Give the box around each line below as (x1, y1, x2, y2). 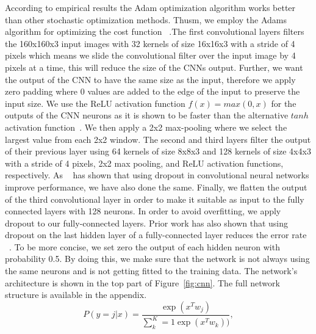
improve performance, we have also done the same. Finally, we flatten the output (5, 180, 307, 193)
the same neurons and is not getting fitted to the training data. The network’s (5, 264, 298, 277)
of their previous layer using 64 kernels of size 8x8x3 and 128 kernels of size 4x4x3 (5, 145, 311, 158)
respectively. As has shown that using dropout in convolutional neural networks (5, 169, 309, 181)
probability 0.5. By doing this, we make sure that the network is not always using (5, 252, 310, 265)
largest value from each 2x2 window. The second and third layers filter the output (5, 133, 311, 145)
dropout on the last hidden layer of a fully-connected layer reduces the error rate (5, 228, 307, 241)
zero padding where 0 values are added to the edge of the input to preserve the (5, 85, 300, 98)
